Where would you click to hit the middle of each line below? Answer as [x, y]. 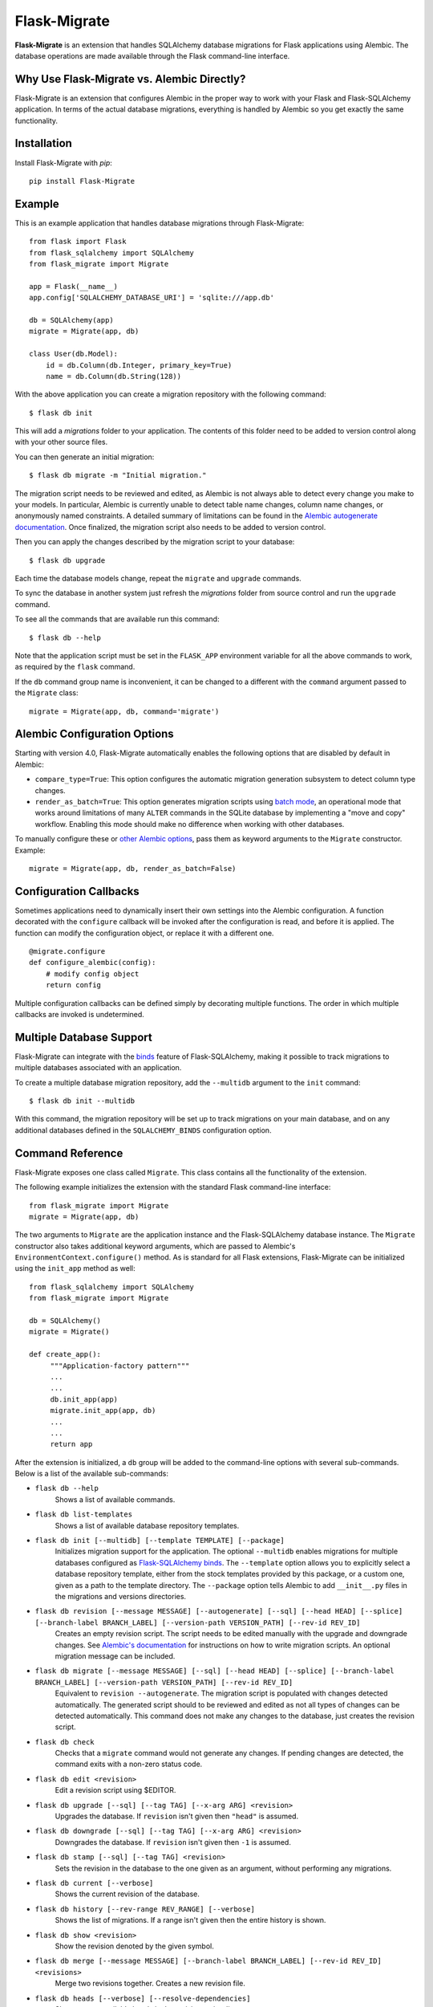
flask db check [65, 1742]
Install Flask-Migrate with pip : [63, 163]
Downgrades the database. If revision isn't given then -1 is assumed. [173, 1842]
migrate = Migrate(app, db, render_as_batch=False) [133, 868]
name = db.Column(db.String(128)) [113, 376]
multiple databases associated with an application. [98, 1068]
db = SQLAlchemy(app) [71, 320]
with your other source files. [61, 442]
